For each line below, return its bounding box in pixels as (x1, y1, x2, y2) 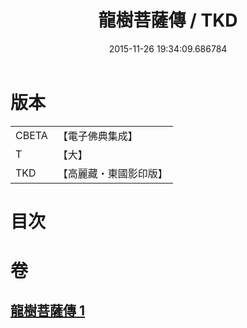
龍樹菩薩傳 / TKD (98, 9, 238, 32)
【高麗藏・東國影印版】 (57, 166, 168, 180)
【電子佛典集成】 (57, 129, 138, 143)
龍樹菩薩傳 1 (10, 302, 86, 320)
